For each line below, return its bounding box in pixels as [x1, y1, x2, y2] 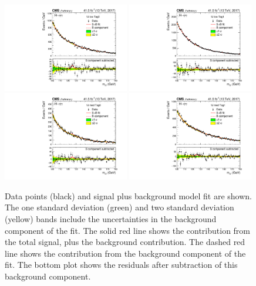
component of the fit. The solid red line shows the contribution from [5, 224, 251, 236]
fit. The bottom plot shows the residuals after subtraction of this [5, 258, 238, 271]
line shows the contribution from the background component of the [5, 247, 246, 259]
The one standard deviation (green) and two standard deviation [5, 201, 234, 213]
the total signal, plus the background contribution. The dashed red [5, 236, 245, 248]
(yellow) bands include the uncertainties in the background [5, 213, 217, 224]
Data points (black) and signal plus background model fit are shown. [5, 189, 252, 202]
